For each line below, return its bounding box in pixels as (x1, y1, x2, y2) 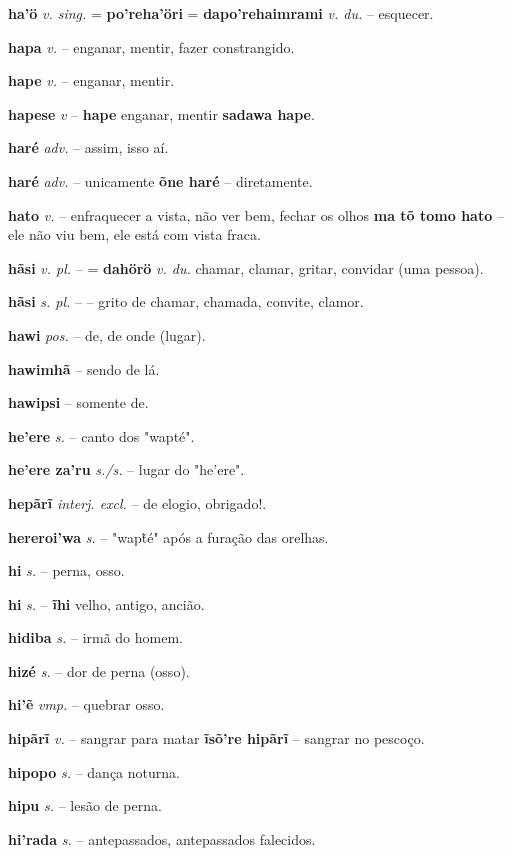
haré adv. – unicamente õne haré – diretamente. (8, 170, 313, 191)
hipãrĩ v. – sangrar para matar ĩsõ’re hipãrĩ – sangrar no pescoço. (8, 728, 425, 749)
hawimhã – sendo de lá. (8, 358, 160, 379)
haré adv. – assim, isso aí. (8, 137, 169, 158)
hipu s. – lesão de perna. (8, 795, 162, 816)
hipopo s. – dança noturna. (8, 761, 180, 782)
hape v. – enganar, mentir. (8, 70, 175, 91)
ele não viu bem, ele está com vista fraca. (8, 224, 261, 245)
